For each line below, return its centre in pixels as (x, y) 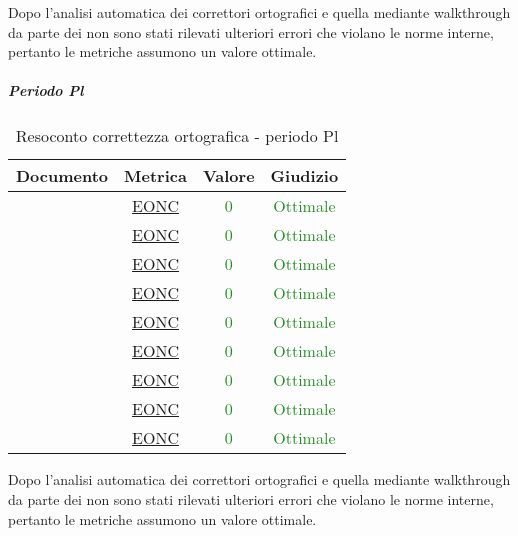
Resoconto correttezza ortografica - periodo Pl (177, 136)
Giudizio (304, 176)
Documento (62, 176)
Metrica (155, 176)
